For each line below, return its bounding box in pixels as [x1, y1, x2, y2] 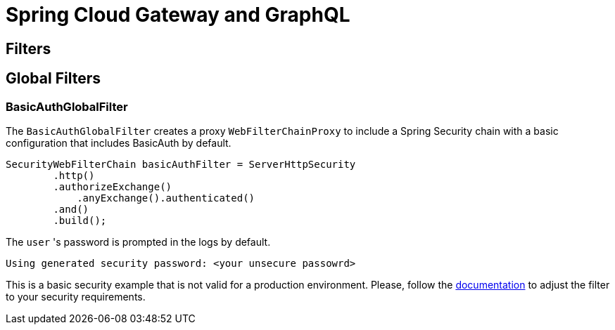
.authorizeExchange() [53, 180, 172, 192]
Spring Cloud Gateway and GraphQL [6, 3, 350, 27]
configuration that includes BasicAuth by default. [6, 136, 232, 149]
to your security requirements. [6, 290, 146, 303]
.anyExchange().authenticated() [77, 192, 255, 204]
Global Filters [6, 70, 101, 88]
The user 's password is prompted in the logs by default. [6, 235, 271, 248]
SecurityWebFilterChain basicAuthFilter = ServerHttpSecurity [6, 158, 356, 170]
